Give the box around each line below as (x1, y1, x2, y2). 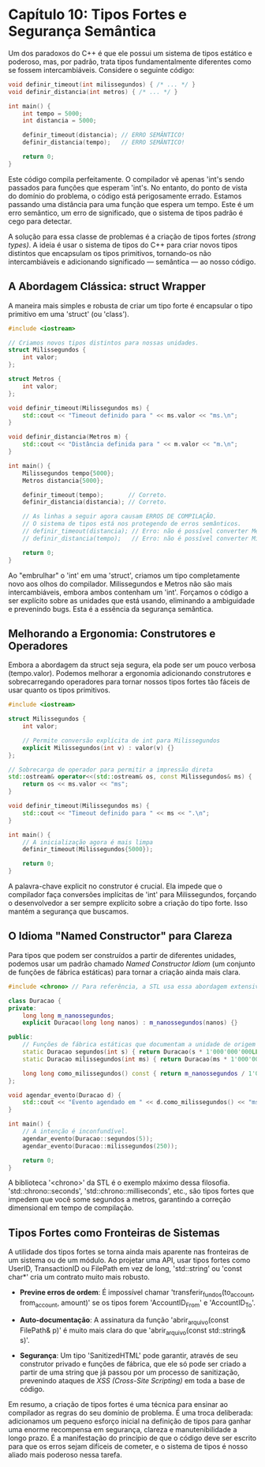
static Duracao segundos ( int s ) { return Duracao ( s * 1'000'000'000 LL (22, 1048, 259, 1056)
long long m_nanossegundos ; (22, 1012, 114, 1020)
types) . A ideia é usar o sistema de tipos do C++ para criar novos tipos (8, 239, 238, 250)
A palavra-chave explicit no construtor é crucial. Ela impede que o (8, 881, 223, 891)
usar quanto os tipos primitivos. (8, 685, 110, 695)
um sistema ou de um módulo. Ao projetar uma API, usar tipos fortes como (8, 1255, 251, 1265)
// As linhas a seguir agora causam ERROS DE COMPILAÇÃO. (22, 512, 217, 521)
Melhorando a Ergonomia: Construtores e (8, 627, 216, 640)
